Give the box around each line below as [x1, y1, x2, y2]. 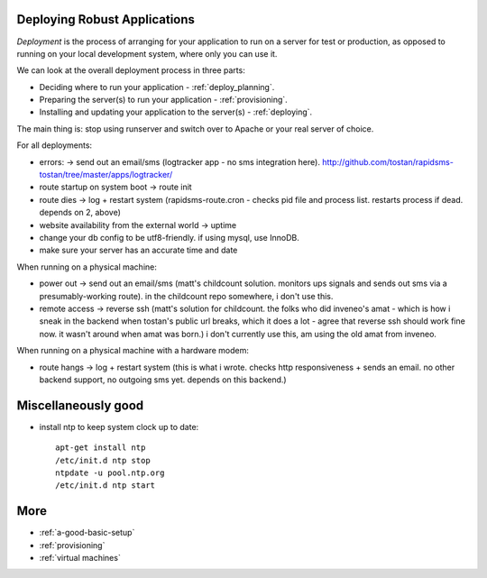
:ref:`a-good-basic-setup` [39, 528, 135, 538]
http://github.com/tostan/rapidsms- [321, 156, 455, 167]
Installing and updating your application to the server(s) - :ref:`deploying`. [39, 106, 313, 117]
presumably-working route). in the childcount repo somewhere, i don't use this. [39, 290, 334, 301]
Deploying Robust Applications [16, 12, 196, 27]
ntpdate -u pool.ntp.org [55, 467, 165, 478]
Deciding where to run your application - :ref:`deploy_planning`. [39, 81, 275, 92]
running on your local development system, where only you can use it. [16, 48, 278, 59]
